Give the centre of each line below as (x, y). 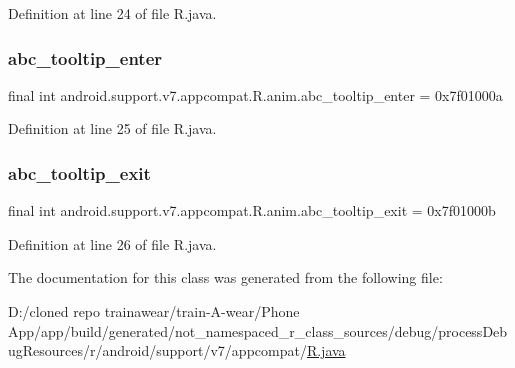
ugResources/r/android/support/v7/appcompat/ (157, 350)
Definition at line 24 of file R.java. (112, 13)
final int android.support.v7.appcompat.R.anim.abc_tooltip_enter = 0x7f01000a (255, 94)
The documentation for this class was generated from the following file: (225, 277)
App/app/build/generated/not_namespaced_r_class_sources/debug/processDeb (258, 330)
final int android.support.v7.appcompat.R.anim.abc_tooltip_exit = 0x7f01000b (252, 210)
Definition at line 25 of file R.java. (112, 128)
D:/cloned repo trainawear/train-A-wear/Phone (154, 311)
